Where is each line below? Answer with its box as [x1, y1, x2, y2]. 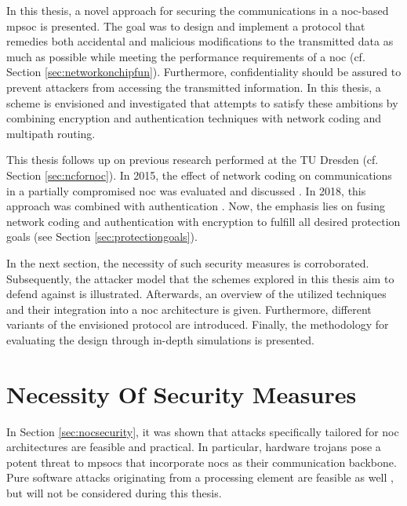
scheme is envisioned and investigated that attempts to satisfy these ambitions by [6, 94, 398, 111]
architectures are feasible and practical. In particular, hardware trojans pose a [6, 439, 381, 455]
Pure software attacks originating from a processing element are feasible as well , [6, 469, 394, 486]
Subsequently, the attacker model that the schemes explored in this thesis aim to [6, 270, 394, 286]
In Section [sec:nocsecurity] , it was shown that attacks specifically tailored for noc [6, 423, 399, 439]
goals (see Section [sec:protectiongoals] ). [6, 228, 198, 245]
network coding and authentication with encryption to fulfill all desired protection [6, 213, 401, 229]
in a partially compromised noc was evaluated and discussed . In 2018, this [6, 182, 366, 198]
